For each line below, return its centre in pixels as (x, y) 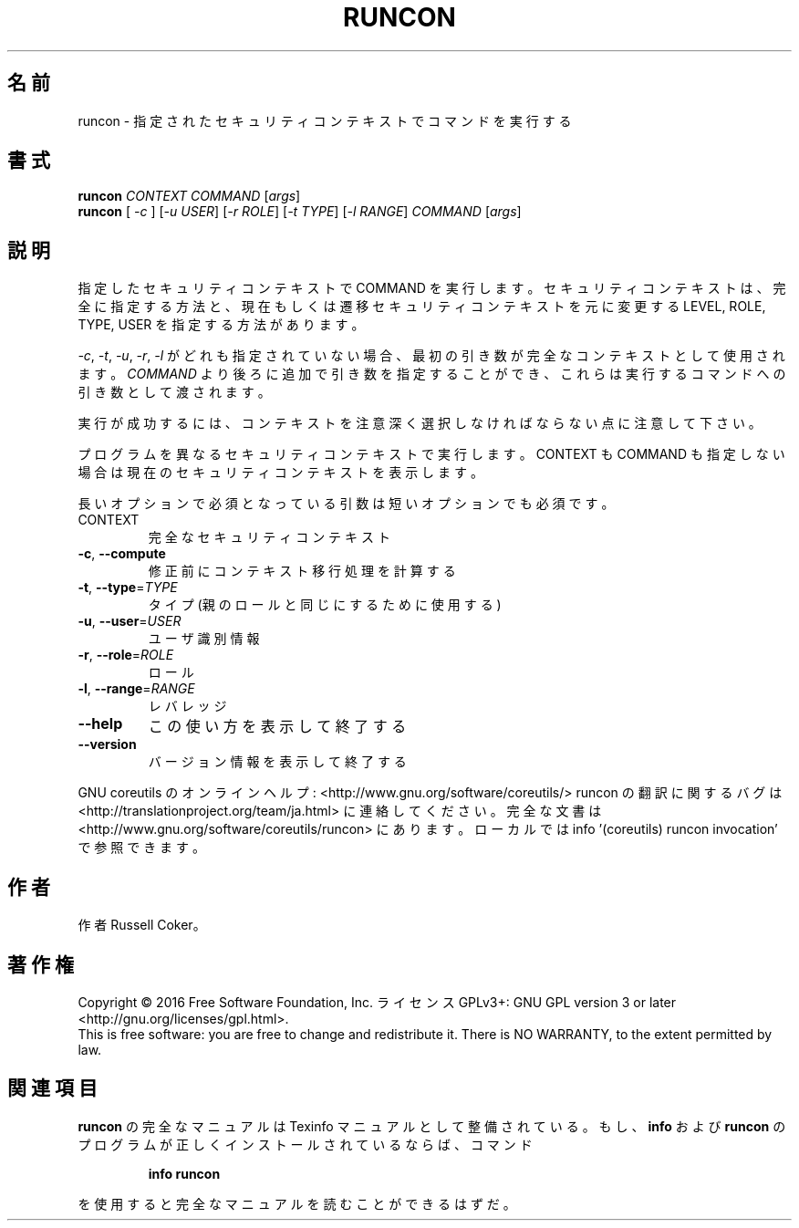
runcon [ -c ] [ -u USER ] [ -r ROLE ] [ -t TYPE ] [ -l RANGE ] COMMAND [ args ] (300, 212)
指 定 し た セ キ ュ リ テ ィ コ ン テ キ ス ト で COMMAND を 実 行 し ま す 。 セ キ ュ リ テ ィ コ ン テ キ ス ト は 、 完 (432, 288)
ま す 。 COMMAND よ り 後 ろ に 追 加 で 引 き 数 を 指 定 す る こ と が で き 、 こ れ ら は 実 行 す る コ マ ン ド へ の (432, 374)
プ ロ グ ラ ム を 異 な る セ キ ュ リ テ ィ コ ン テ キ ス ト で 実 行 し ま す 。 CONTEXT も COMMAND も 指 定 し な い (431, 454)
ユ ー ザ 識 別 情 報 (204, 639)
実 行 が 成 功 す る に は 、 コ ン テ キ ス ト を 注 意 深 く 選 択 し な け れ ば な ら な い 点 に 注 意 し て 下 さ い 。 (420, 423)
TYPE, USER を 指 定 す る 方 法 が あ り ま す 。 (221, 325)
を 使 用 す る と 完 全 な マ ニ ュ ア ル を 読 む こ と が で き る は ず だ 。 (297, 1203)
